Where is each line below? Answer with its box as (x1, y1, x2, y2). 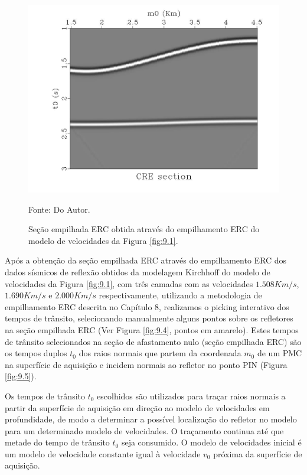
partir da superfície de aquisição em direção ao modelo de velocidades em (5, 401, 270, 414)
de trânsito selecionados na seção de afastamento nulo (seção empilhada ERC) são (5, 335, 302, 347)
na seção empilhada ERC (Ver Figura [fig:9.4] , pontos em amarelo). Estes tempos (5, 323, 299, 336)
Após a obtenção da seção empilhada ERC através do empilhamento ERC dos (5, 254, 287, 266)
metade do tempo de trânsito (5, 436, 110, 448)
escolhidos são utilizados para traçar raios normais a (97, 389, 286, 402)
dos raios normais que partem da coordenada (79, 347, 241, 359)
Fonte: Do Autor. (28, 203, 90, 215)
